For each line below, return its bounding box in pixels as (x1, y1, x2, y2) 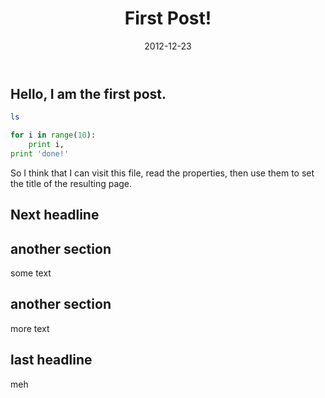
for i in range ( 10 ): (10, 130, 97, 141)
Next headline (10, 207, 100, 224)
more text (10, 322, 50, 334)
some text (10, 267, 52, 279)
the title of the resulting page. (10, 177, 133, 189)
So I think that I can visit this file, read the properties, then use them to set (10, 167, 315, 179)
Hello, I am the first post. (10, 85, 167, 102)
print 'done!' (10, 148, 70, 159)
